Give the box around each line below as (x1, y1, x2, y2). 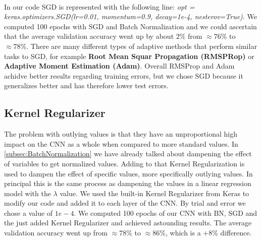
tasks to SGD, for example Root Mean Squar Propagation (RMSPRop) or (4, 50, 254, 61)
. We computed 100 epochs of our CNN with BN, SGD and (74, 207, 257, 218)
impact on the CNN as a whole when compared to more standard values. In (4, 138, 238, 149)
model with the (4, 188, 51, 198)
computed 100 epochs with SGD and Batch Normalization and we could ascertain (4, 21, 257, 31)
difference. (220, 227, 252, 238)
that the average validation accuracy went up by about (4, 31, 174, 41)
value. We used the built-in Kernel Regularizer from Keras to (60, 188, 249, 198)
